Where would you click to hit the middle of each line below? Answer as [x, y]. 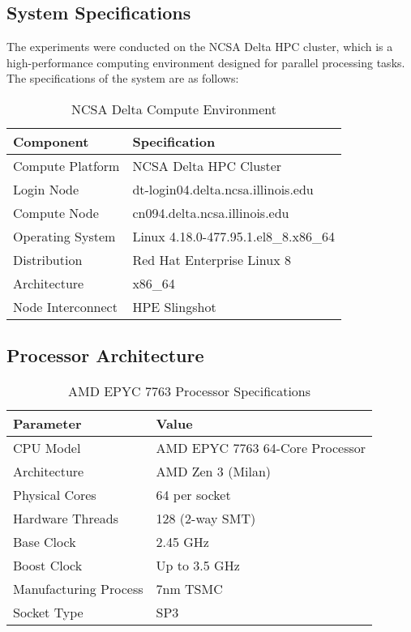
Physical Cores [55, 495]
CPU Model [47, 448]
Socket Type [48, 613]
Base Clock [45, 542]
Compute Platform [66, 165]
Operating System [64, 236]
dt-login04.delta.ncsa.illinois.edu [223, 189]
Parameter [47, 424]
